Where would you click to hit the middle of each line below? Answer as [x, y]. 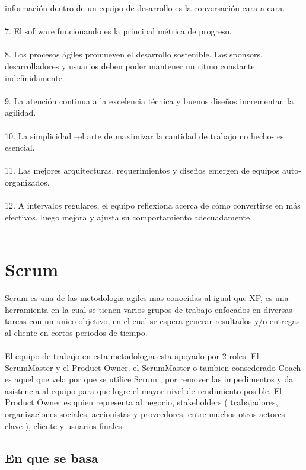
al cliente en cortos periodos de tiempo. [76, 332]
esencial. [20, 147]
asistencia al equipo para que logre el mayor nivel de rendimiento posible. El [144, 390]
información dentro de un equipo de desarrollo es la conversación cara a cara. [145, 8]
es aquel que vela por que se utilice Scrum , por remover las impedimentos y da [149, 379]
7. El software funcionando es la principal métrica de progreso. [118, 31]
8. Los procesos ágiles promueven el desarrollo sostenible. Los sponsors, [134, 54]
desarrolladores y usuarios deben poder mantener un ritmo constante [130, 65]
